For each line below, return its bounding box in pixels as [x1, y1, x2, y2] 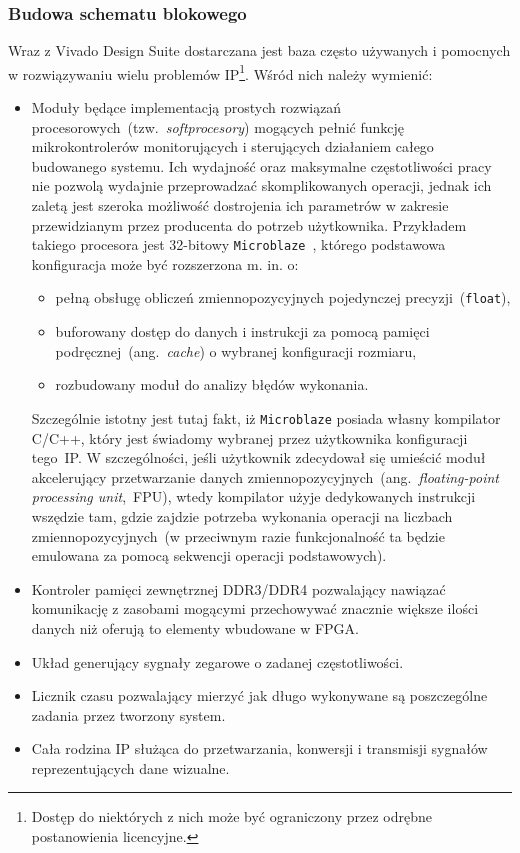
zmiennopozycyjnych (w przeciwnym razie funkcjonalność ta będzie [31, 525, 445, 546]
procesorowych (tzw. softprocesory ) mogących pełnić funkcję [31, 116, 404, 137]
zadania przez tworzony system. [31, 704, 226, 725]
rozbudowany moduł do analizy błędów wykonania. [55, 374, 369, 395]
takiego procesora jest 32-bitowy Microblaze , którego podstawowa [31, 234, 446, 255]
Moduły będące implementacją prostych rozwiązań [31, 97, 342, 118]
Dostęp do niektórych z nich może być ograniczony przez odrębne [31, 806, 432, 827]
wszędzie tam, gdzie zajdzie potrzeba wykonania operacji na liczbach [31, 505, 453, 526]
